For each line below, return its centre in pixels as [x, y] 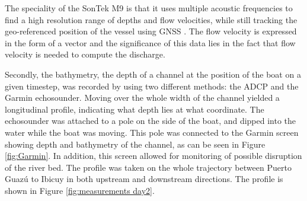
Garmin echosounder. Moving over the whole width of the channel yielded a [142, 98]
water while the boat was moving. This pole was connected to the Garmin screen [152, 132]
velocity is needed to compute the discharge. [85, 54]
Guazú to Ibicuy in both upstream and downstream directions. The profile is [144, 179]
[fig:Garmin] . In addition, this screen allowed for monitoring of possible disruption [153, 156]
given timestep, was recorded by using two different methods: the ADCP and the [152, 86]
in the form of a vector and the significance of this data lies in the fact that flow [150, 42]
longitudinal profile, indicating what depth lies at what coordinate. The [135, 109]
